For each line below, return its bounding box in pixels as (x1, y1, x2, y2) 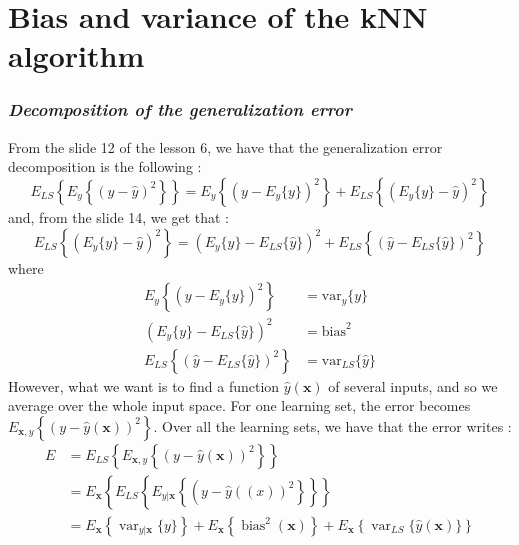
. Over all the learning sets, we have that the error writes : (153, 415, 512, 436)
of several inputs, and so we (328, 375, 498, 396)
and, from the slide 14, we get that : (8, 206, 229, 227)
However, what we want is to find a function (8, 375, 280, 396)
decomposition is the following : (8, 156, 202, 177)
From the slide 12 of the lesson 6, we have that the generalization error (8, 136, 443, 157)
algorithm (8, 35, 145, 76)
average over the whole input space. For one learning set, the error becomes (8, 395, 471, 416)
